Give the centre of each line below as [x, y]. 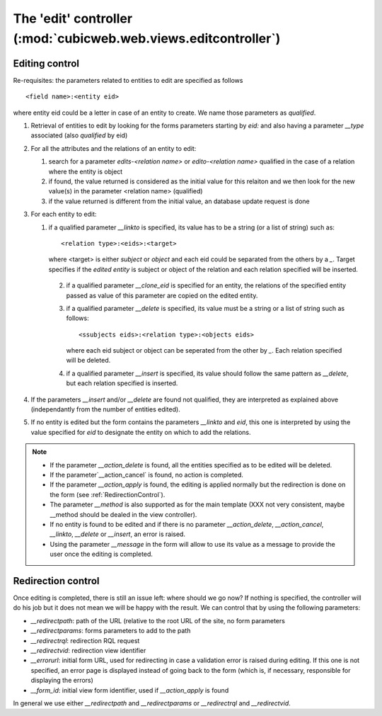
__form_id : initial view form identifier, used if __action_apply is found [130, 690]
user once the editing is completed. [102, 554]
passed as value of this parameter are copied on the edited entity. [162, 295]
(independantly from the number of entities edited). [105, 409]
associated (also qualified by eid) [79, 135]
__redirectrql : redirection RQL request [85, 640]
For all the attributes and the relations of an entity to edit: [114, 148]
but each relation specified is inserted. [122, 383]
